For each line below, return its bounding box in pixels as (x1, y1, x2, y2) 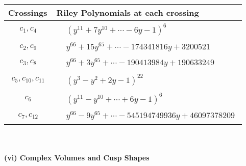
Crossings (8, 7, 47, 18)
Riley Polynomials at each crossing (56, 7, 199, 18)
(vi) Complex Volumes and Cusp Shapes (4, 152, 150, 162)
